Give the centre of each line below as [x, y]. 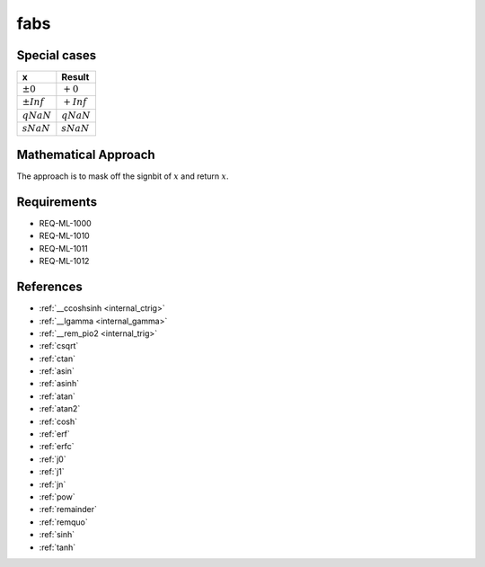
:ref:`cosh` [58, 421]
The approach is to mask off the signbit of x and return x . [123, 176]
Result [75, 77]
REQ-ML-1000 [65, 224]
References [49, 287]
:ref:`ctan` [57, 359]
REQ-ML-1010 [64, 236]
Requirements [57, 202]
